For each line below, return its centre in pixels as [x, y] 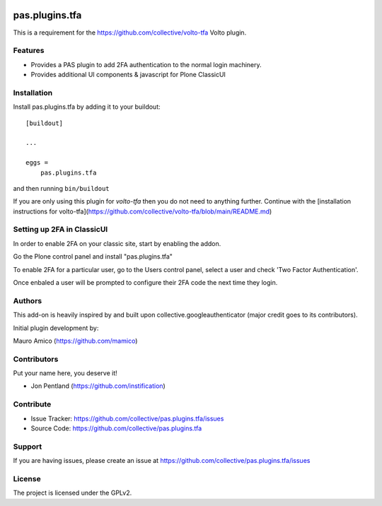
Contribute [32, 404]
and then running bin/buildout [61, 188]
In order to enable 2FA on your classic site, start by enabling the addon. [117, 243]
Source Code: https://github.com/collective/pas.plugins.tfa [116, 428]
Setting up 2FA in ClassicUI [60, 230]
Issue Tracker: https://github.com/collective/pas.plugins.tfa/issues [127, 418]
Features [29, 51]
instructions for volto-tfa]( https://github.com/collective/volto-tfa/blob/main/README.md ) [143, 211]
